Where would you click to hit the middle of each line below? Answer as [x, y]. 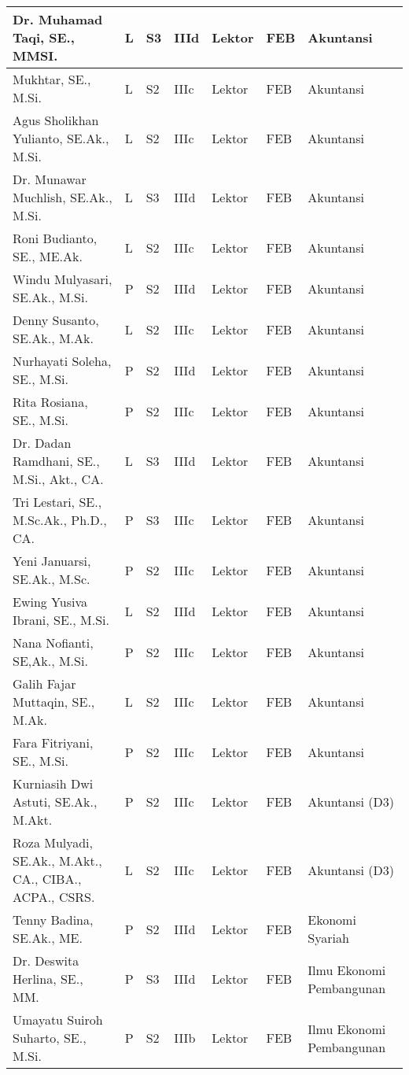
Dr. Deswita [46, 960]
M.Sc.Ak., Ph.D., [60, 520]
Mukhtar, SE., [52, 79]
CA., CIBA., [47, 879]
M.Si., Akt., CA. [58, 479]
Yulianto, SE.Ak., [61, 138]
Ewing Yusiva [50, 602]
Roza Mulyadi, [53, 842]
